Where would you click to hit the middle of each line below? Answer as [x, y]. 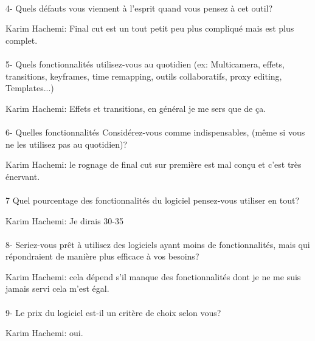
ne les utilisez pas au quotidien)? [67, 144]
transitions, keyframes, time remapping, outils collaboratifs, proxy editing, [144, 76]
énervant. [23, 176]
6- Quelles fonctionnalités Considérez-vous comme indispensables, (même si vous [155, 132]
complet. [22, 40]
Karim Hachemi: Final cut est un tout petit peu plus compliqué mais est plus [150, 28]
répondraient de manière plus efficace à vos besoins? [102, 256]
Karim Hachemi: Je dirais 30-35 [64, 220]
